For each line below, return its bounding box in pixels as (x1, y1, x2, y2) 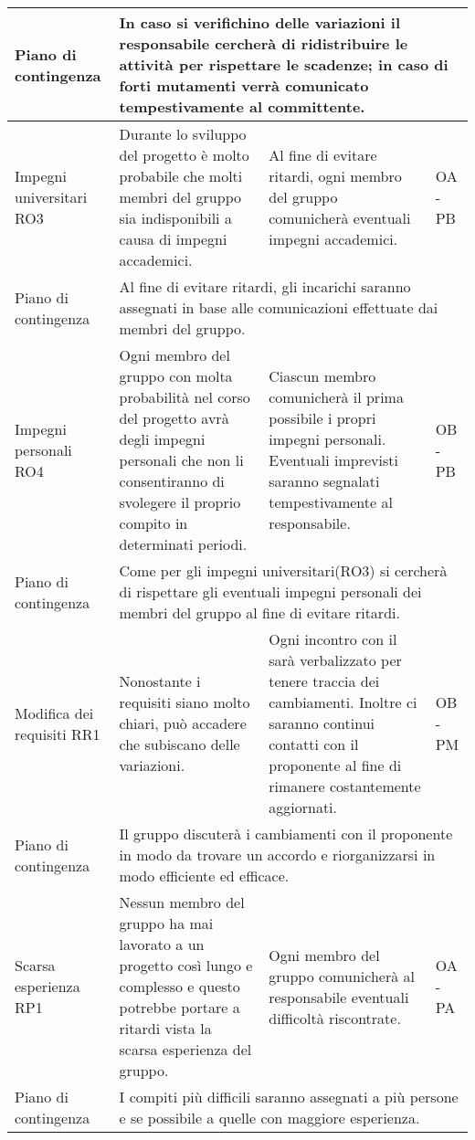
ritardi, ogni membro (269, 165, 402, 186)
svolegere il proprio (119, 491, 241, 512)
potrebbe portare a (119, 997, 240, 1018)
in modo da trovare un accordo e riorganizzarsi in (119, 844, 436, 865)
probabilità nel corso (119, 386, 250, 407)
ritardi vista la (119, 1018, 212, 1039)
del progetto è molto (119, 144, 249, 165)
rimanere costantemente (269, 776, 421, 797)
